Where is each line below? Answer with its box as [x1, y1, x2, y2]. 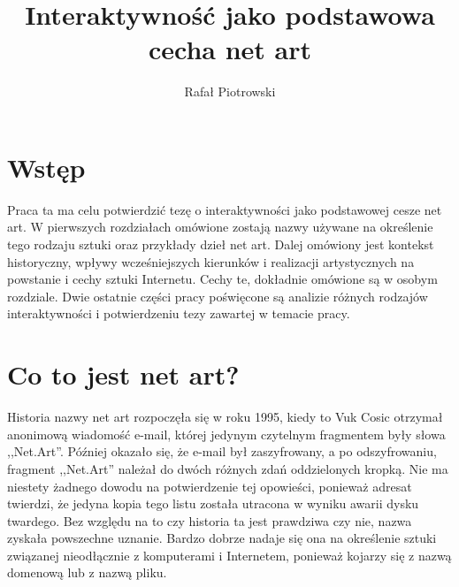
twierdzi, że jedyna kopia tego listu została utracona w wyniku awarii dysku [7, 494, 419, 513]
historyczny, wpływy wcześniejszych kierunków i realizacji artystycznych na [7, 252, 415, 271]
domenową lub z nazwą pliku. [7, 563, 167, 582]
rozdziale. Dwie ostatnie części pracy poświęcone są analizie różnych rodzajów [7, 286, 428, 305]
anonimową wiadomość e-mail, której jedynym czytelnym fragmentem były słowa [7, 424, 446, 443]
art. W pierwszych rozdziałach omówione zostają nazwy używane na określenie [7, 217, 433, 236]
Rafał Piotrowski [184, 82, 276, 101]
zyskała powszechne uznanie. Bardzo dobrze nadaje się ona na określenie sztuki [7, 529, 437, 547]
